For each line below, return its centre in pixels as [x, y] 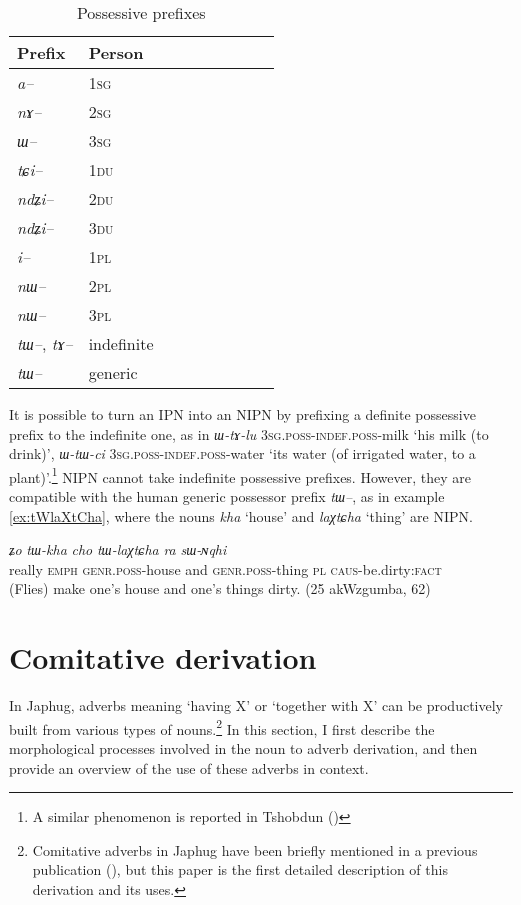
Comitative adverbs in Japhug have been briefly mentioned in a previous [255, 849]
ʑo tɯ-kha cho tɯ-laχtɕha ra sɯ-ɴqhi [118, 549]
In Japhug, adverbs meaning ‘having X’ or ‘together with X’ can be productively [256, 705]
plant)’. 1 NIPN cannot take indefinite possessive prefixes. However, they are [240, 475]
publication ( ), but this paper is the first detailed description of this [240, 869]
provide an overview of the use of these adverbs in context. [189, 767]
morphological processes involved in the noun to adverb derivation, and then [243, 747]
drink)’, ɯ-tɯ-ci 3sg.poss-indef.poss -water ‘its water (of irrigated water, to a [242, 453]
